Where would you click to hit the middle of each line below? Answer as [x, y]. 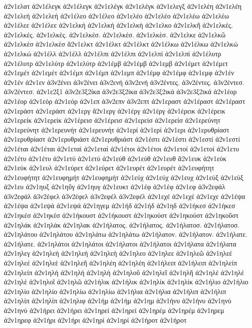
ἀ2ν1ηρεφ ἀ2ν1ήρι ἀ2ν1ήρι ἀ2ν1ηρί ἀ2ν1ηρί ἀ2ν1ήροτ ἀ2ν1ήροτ [95, 320]
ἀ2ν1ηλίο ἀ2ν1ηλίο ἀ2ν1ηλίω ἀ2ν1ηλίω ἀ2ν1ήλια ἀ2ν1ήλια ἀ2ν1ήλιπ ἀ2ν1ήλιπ [115, 291]
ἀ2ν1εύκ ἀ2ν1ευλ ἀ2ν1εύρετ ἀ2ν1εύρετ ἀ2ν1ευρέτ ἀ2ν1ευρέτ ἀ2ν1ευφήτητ [109, 168]
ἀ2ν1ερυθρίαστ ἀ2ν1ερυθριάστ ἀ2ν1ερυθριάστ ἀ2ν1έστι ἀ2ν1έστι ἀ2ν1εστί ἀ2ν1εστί [122, 139]
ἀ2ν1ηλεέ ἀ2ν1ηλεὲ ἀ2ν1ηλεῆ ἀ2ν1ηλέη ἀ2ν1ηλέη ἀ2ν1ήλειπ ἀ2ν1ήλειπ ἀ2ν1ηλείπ [121, 263]
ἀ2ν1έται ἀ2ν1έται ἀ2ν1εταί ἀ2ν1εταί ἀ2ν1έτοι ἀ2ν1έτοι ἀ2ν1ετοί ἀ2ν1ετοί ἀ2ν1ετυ [122, 148]
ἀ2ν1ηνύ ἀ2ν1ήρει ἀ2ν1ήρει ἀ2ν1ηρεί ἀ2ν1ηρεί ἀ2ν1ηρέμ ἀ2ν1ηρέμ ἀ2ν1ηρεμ [114, 310]
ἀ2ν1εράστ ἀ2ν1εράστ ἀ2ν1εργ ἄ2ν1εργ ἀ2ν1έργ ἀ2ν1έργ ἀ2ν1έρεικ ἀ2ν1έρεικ [115, 110]
